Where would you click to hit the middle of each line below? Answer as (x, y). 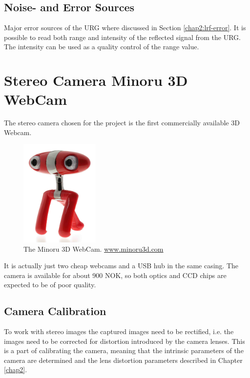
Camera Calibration (55, 311)
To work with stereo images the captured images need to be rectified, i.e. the (119, 331)
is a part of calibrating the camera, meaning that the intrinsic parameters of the (124, 350)
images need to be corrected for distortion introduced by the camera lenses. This (125, 341)
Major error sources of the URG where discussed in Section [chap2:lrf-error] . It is (125, 28)
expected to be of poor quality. (50, 285)
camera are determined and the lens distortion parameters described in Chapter (123, 360)
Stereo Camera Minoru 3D (96, 80)
